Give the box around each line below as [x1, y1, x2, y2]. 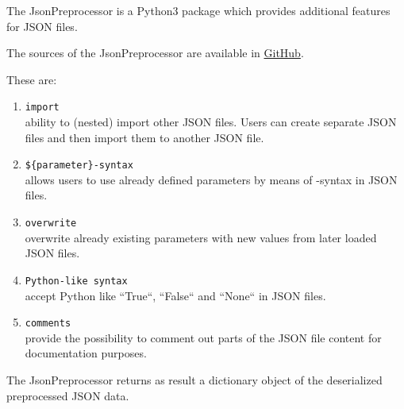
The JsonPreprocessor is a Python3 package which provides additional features [6, 2, 391, 18]
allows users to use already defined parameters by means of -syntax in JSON [25, 171, 398, 187]
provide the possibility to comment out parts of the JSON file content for [25, 329, 382, 345]
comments [25, 318, 71, 330]
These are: [6, 71, 57, 87]
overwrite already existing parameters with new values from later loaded [25, 229, 377, 245]
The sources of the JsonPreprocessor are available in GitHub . [6, 44, 304, 61]
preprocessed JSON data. [6, 387, 129, 403]
